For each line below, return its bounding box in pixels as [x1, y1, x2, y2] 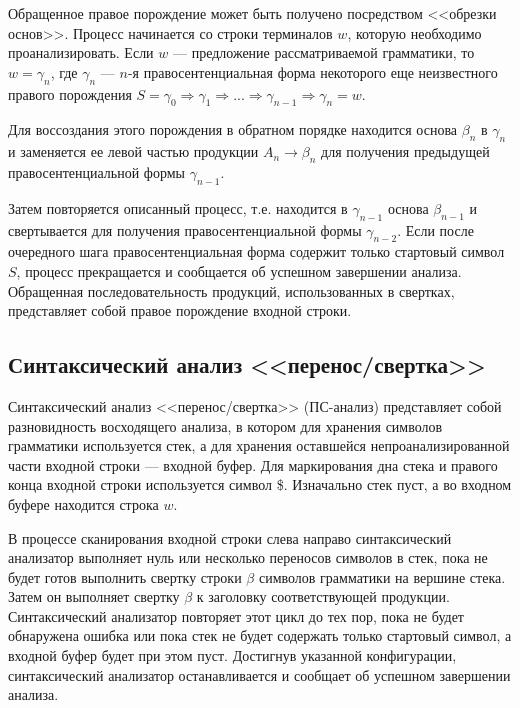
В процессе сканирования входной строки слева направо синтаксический [8, 527, 452, 548]
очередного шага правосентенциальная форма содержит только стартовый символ [8, 241, 505, 262]
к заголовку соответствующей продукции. [196, 586, 450, 607]
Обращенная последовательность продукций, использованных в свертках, [8, 280, 455, 301]
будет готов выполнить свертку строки [8, 566, 242, 587]
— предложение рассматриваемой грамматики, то [172, 42, 475, 63]
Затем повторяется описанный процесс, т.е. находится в [8, 197, 348, 218]
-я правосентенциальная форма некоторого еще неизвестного [127, 61, 498, 82]
